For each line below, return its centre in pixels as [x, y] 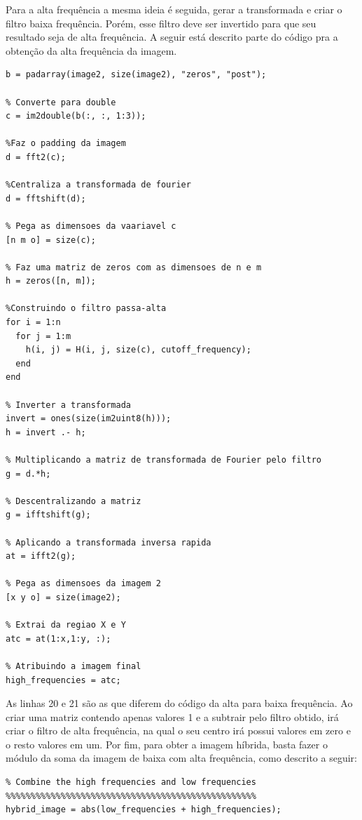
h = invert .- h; [46, 432]
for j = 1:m [43, 336]
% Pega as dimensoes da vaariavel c [91, 226]
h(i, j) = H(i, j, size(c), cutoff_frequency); [138, 350]
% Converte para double [61, 102]
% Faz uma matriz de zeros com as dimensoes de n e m [134, 267]
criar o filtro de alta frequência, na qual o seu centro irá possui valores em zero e [178, 730]
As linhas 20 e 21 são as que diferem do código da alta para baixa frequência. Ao [179, 703]
